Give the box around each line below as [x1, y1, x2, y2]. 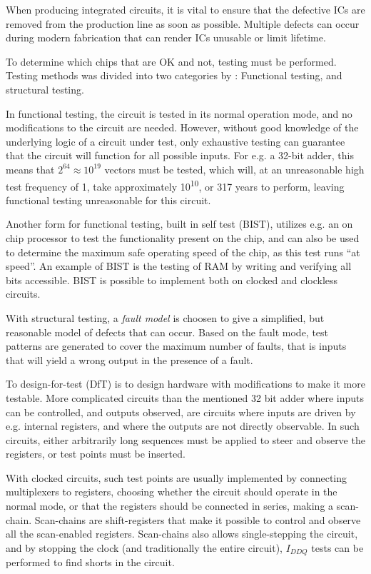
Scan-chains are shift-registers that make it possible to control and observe [34, 512, 361, 527]
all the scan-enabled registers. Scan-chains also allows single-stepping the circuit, [6, 526, 358, 541]
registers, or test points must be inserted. [6, 446, 185, 461]
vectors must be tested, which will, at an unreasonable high [104, 161, 365, 176]
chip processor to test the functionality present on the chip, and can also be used [6, 230, 360, 245]
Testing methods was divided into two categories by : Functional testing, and [6, 68, 342, 83]
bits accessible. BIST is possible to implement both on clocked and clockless [6, 272, 338, 287]
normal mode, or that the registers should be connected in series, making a [6, 498, 334, 513]
